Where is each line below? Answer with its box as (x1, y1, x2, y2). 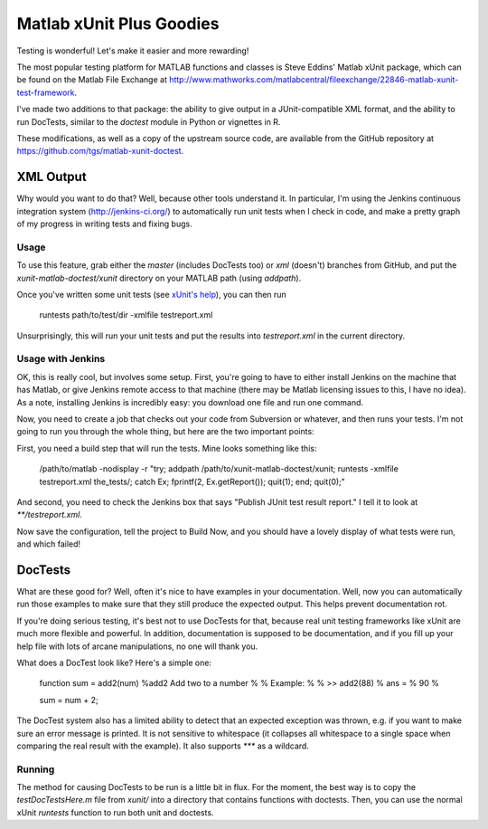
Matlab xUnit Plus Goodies (16, 14, 220, 33)
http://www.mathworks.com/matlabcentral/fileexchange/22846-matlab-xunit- (168, 74, 459, 85)
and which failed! (16, 538, 81, 549)
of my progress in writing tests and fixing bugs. (16, 218, 193, 229)
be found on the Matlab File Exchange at (16, 74, 167, 85)
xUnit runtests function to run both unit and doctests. (16, 806, 214, 818)
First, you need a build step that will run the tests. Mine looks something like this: (16, 443, 317, 453)
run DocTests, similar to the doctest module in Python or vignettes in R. (16, 116, 281, 127)
